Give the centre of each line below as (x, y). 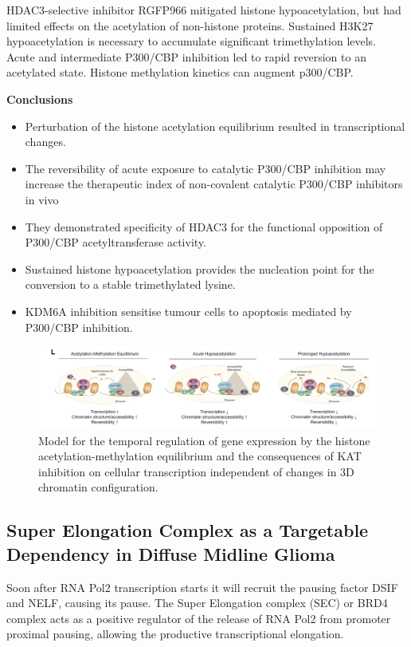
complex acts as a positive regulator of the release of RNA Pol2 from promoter (199, 618)
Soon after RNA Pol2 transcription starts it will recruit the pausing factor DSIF (202, 587)
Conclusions (40, 99)
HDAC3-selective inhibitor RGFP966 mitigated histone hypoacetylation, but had (204, 10)
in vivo (42, 199)
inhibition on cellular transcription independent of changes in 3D (196, 471)
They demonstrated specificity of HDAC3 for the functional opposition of (204, 226)
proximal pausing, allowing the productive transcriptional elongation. (175, 634)
